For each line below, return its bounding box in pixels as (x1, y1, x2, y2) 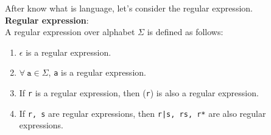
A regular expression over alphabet (5, 25, 135, 38)
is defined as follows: (147, 25, 223, 38)
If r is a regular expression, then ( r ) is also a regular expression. (19, 87, 259, 99)
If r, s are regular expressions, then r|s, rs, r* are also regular (19, 107, 266, 119)
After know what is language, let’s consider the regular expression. (5, 2, 253, 14)
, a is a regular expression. (48, 66, 146, 79)
